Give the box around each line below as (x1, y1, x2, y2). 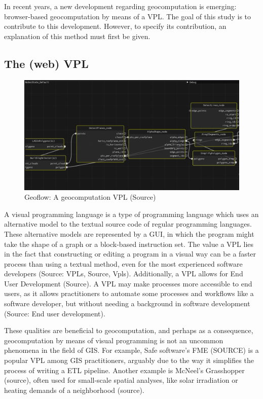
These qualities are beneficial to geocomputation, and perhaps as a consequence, (4, 325, 253, 336)
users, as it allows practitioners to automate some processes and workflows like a (4, 288, 254, 299)
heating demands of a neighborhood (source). (4, 384, 144, 395)
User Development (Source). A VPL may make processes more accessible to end (4, 278, 252, 288)
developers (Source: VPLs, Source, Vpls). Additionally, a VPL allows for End (4, 268, 243, 279)
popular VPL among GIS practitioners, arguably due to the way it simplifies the (4, 355, 254, 366)
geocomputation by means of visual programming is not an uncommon (4, 335, 223, 345)
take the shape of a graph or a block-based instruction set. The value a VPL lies (4, 238, 254, 249)
